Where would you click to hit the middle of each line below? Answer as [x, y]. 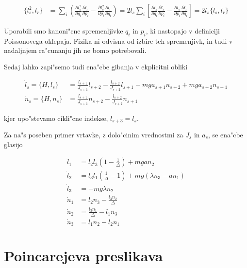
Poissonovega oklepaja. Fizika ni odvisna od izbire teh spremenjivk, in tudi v [118, 41]
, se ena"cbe [226, 135]
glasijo [13, 144]
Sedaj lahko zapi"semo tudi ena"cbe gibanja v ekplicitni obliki [96, 67]
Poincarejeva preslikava [83, 256]
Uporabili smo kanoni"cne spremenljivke [64, 31]
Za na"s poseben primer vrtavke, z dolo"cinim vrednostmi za [94, 135]
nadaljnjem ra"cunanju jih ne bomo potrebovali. [75, 50]
